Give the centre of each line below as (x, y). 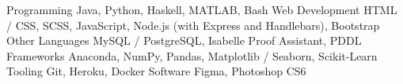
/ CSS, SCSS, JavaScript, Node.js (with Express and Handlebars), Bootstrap (193, 25)
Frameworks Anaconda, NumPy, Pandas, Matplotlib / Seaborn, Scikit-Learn (192, 55)
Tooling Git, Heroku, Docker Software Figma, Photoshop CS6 (156, 71)
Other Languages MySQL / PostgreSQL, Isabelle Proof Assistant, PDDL (184, 40)
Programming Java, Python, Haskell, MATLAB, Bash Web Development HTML (202, 9)
